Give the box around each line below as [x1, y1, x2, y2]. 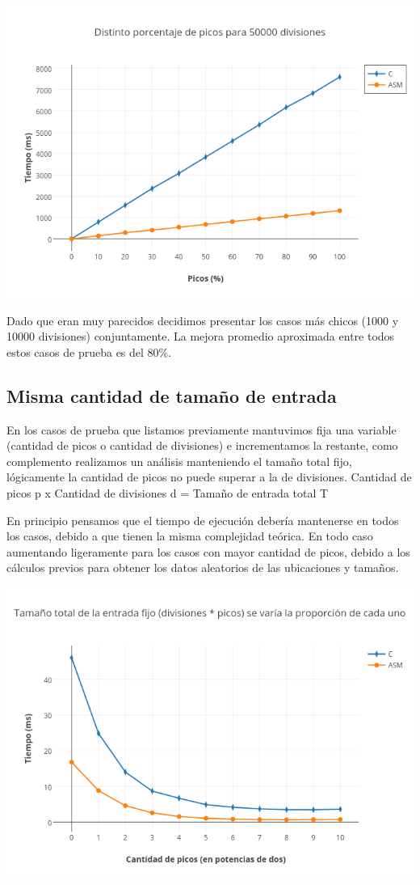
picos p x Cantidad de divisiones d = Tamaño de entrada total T [6, 484, 329, 501]
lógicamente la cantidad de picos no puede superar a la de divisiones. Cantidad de [6, 468, 412, 485]
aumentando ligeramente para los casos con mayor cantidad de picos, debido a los [6, 543, 410, 560]
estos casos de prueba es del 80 [6, 343, 159, 360]
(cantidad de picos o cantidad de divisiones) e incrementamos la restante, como [6, 437, 398, 454]
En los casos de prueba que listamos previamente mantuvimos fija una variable [6, 421, 397, 438]
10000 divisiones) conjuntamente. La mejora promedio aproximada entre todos [6, 328, 395, 345]
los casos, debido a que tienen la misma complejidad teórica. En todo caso [6, 527, 373, 544]
